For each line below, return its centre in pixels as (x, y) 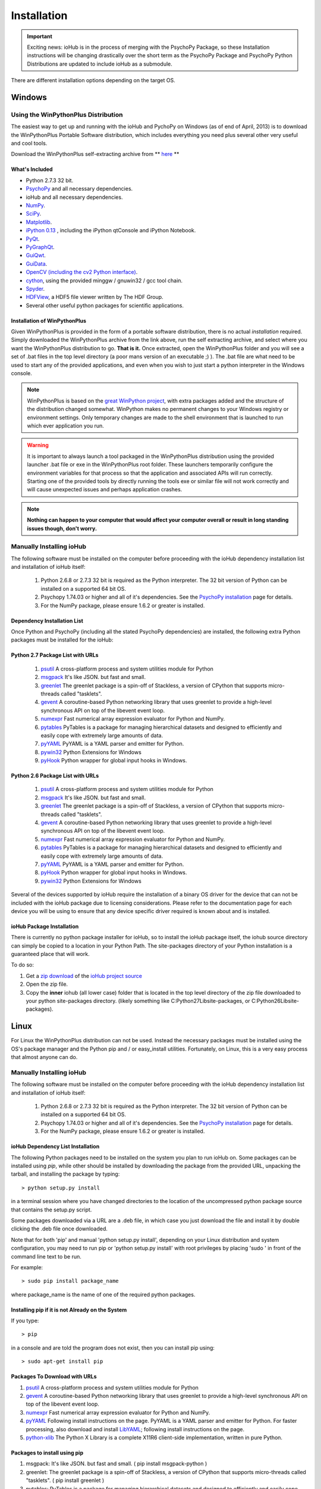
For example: (27, 1267)
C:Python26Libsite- (276, 1001)
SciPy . (34, 214)
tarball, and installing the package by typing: (65, 1174)
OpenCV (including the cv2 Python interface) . (82, 272)
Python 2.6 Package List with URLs (55, 776)
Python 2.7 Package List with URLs (55, 655)
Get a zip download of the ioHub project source (84, 976)
